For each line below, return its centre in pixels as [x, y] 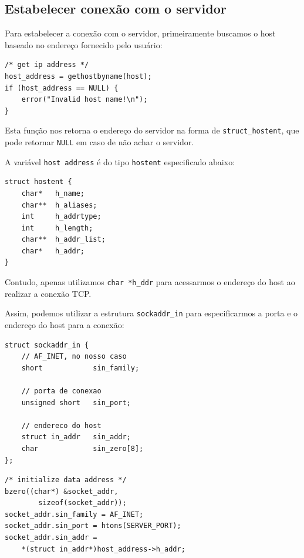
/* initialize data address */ [66, 480]
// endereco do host [61, 425]
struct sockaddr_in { [47, 345]
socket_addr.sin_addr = [51, 538]
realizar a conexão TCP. [48, 293]
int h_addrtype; [61, 217]
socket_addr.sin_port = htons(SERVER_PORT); [93, 526]
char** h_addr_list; [63, 240]
